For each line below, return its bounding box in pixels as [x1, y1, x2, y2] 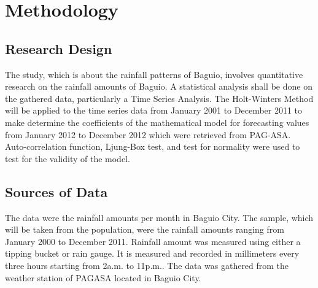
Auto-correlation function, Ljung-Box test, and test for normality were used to [5, 140, 300, 153]
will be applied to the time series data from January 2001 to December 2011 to [5, 104, 303, 117]
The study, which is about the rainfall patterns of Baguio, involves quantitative [5, 68, 303, 80]
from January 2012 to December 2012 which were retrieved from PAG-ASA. [5, 128, 291, 141]
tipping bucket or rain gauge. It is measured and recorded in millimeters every [5, 247, 300, 260]
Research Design [5, 39, 112, 58]
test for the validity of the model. [5, 152, 130, 165]
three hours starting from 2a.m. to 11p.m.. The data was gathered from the [5, 259, 289, 271]
